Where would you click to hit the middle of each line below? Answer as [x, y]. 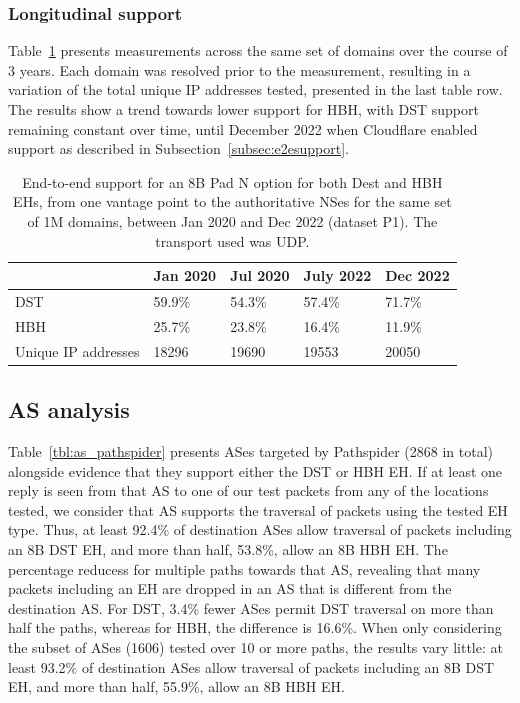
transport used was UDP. [232, 240]
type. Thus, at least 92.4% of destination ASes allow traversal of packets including [260, 529]
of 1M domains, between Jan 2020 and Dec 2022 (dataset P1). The [232, 220]
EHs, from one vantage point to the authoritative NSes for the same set [232, 201]
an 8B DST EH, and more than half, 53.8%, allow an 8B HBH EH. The [228, 548]
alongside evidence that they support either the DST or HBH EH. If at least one [255, 470]
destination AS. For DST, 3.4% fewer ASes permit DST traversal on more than [251, 607]
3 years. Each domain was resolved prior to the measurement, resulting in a [239, 69]
